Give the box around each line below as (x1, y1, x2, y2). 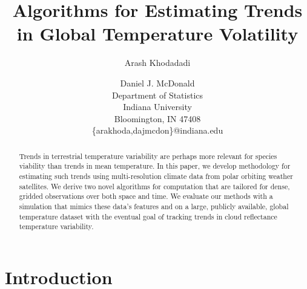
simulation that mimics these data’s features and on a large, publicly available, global (19, 201, 289, 211)
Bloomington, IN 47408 (114, 112, 201, 125)
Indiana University (123, 100, 192, 113)
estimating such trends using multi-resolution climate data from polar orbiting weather (19, 170, 293, 181)
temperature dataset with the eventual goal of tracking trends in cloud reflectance (19, 211, 277, 221)
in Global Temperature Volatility (16, 21, 299, 46)
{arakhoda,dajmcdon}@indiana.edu (91, 124, 223, 137)
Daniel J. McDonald (120, 76, 195, 89)
